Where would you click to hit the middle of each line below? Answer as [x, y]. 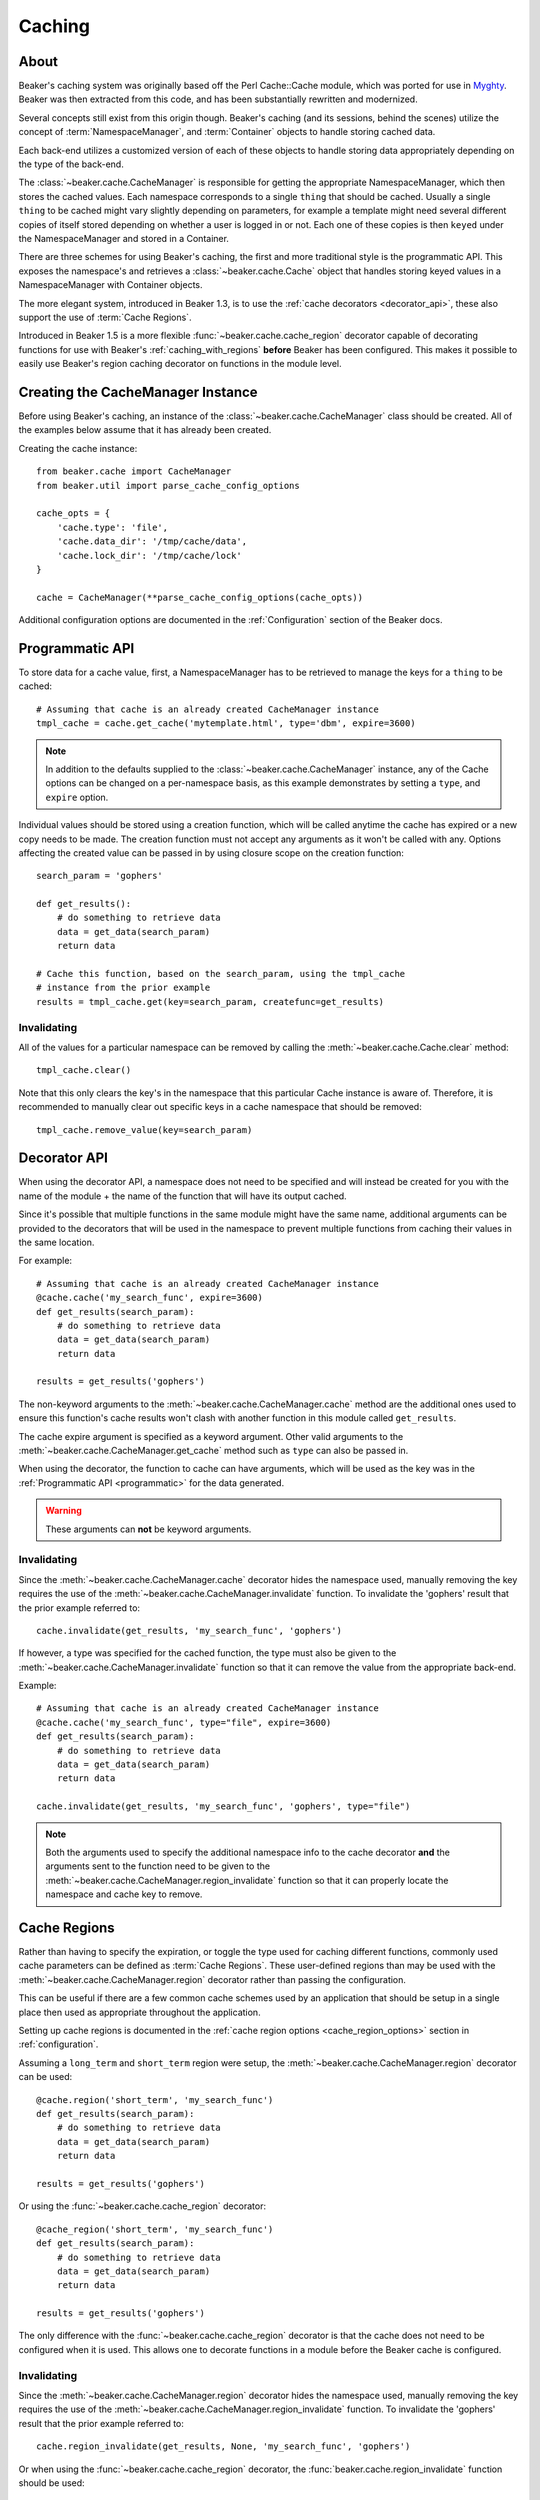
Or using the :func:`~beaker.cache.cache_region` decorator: [142, 2206]
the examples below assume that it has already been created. [145, 430]
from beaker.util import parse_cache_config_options [168, 485]
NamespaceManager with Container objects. [111, 285]
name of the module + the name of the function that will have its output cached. [182, 1196]
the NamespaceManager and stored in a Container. [124, 238]
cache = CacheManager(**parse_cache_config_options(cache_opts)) [200, 597]
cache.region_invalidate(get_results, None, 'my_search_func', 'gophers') [223, 2446]
